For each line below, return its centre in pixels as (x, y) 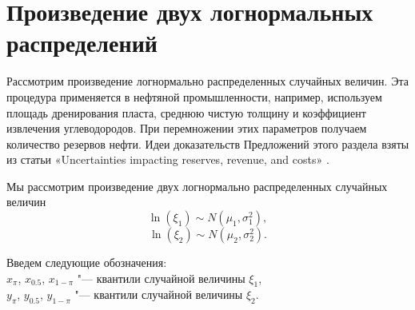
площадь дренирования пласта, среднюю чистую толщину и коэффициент (186, 112)
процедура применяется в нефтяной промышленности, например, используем (194, 96)
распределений (82, 43)
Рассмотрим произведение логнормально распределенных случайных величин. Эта (207, 81)
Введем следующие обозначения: (87, 262)
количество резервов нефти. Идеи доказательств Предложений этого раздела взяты (208, 143)
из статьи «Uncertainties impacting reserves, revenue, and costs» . (168, 159)
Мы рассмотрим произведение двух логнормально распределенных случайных (197, 186)
